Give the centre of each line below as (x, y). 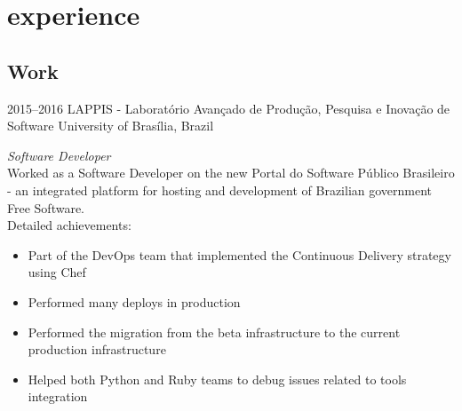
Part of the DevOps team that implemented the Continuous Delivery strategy (239, 254)
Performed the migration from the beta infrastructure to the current (214, 332)
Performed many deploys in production (134, 301)
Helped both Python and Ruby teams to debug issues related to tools (217, 379)
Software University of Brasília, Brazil (111, 126)
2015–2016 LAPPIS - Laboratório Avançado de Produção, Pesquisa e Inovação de (229, 108)
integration (58, 396)
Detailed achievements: (69, 225)
